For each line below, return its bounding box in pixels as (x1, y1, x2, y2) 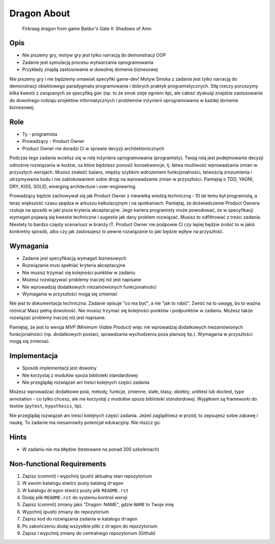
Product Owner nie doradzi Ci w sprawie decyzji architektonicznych (22, 145, 164, 152)
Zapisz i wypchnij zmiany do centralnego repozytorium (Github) (22, 530, 156, 536)
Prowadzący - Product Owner (22, 138, 85, 144)
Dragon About (9, 8, 70, 19)
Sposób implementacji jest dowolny (22, 365, 97, 371)
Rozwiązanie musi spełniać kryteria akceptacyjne (22, 262, 126, 268)
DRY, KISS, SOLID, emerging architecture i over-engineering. (9, 183, 137, 189)
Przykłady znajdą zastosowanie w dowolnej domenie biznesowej (22, 66, 158, 72)
